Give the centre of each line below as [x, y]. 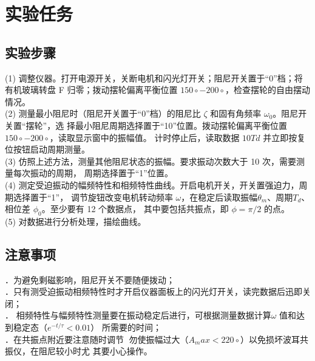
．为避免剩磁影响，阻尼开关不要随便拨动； [90, 279]
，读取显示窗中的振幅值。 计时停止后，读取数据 [144, 137]
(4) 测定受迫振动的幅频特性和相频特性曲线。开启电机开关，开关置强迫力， [152, 184]
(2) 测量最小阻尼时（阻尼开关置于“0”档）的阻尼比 [103, 113]
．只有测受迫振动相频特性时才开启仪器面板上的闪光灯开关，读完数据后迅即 [154, 291]
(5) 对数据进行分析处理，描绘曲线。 [76, 221]
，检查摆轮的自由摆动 [267, 90]
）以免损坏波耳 [270, 339]
